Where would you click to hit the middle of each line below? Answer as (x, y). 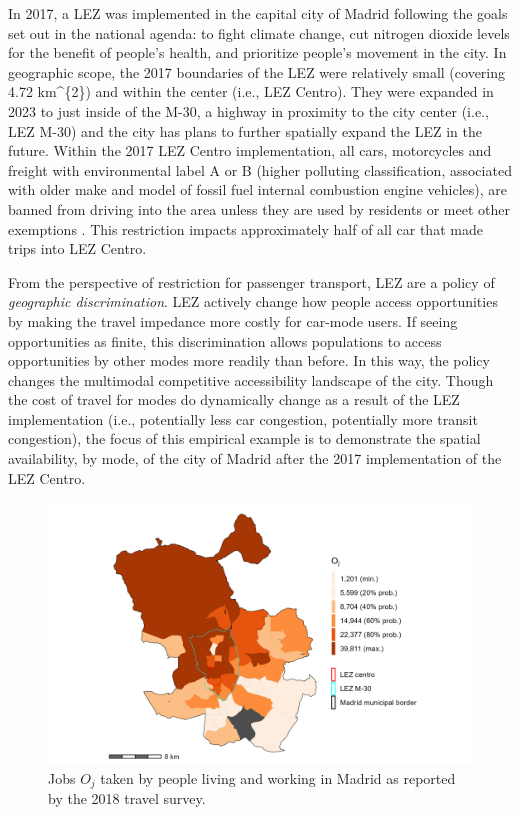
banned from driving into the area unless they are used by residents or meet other (259, 208)
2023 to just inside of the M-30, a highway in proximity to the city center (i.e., (248, 110)
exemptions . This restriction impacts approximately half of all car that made (245, 228)
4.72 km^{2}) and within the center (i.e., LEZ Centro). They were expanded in (251, 91)
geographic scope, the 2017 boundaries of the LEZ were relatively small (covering (257, 71)
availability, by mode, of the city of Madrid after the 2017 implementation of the (255, 458)
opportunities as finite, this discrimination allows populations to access (225, 340)
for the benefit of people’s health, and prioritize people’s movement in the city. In (257, 52)
